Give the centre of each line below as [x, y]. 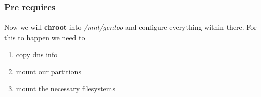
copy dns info [37, 54]
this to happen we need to [45, 37]
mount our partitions [48, 71]
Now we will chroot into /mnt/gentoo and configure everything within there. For [130, 27]
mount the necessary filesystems [66, 88]
